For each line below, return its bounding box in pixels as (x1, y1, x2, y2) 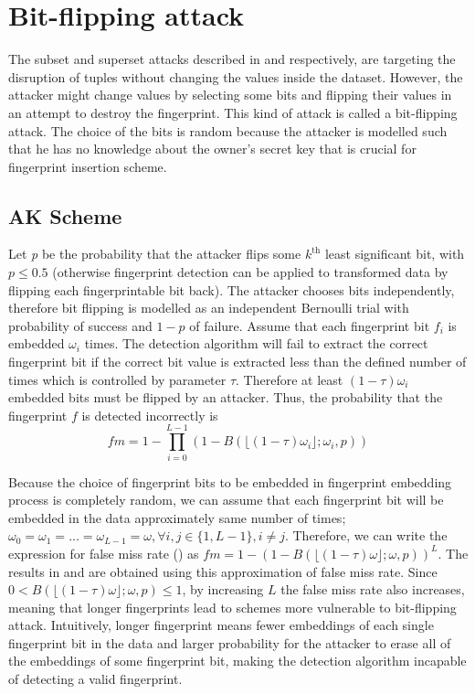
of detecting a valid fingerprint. (8, 669, 183, 689)
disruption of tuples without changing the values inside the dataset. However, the (8, 67, 463, 86)
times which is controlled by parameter (8, 369, 227, 389)
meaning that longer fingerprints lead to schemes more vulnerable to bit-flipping (8, 597, 457, 616)
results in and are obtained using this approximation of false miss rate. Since (8, 561, 438, 581)
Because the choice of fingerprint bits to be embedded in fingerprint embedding (8, 472, 452, 491)
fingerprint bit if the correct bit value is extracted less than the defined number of (8, 352, 467, 371)
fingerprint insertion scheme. (8, 156, 167, 176)
